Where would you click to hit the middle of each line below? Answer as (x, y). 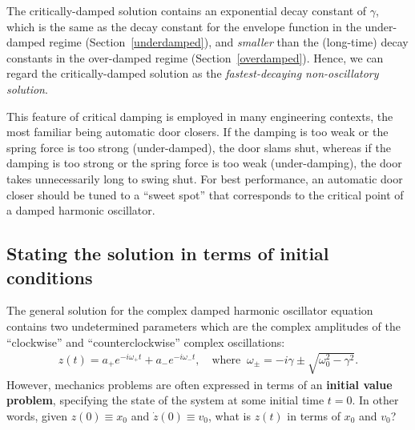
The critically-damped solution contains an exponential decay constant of (187, 10)
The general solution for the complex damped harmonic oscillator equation (190, 310)
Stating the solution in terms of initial (168, 253)
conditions (50, 277)
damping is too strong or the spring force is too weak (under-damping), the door (204, 163)
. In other (375, 400)
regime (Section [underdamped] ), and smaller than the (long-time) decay (229, 42)
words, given (37, 415)
